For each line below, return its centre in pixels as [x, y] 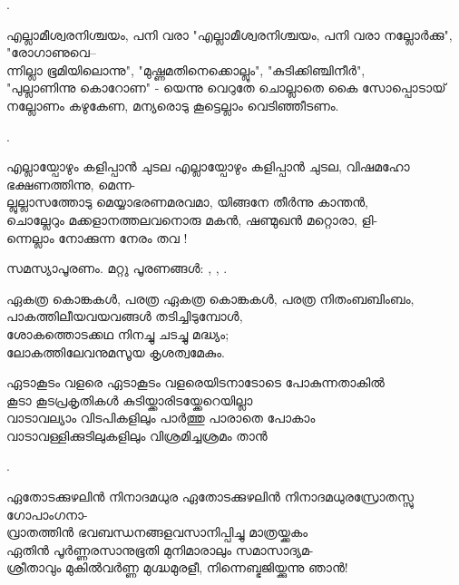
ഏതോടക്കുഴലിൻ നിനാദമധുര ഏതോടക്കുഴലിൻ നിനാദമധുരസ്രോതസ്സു [210, 497]
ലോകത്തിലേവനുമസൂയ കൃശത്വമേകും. [116, 351]
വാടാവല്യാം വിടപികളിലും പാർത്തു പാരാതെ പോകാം [161, 418]
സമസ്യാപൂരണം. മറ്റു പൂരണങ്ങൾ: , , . [117, 268]
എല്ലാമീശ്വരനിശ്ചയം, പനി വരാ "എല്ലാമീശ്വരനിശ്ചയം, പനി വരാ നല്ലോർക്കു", [229, 34]
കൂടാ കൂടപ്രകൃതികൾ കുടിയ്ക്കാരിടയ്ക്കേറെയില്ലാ [130, 400]
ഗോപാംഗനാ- [47, 514]
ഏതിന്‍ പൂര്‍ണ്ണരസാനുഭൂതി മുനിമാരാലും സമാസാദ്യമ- [160, 549]
